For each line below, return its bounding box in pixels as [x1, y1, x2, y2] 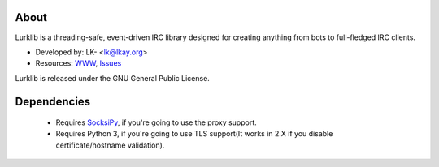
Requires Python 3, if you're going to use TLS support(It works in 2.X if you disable [55, 129, 333, 139]
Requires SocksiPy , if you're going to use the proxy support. [55, 118, 257, 127]
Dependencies [15, 94, 91, 109]
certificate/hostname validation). [55, 140, 165, 150]
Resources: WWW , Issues [35, 58, 122, 68]
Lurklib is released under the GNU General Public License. [15, 73, 211, 83]
